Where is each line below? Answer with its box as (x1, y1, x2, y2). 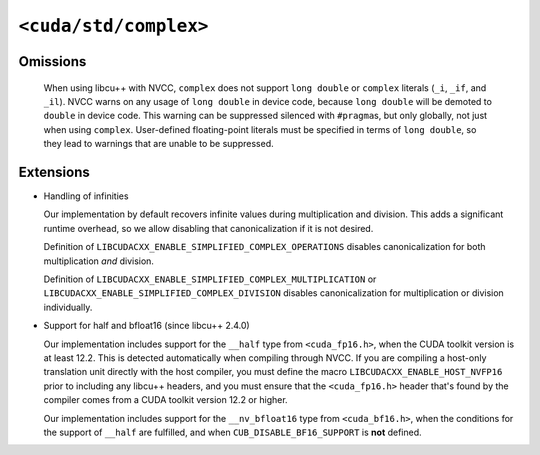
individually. (43, 301, 93, 313)
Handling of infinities (43, 190, 129, 202)
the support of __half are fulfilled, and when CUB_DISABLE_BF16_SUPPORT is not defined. (43, 426, 422, 438)
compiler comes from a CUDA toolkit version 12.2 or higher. (43, 394, 289, 406)
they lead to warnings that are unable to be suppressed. (43, 138, 274, 150)
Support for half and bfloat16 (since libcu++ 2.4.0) (43, 320, 250, 332)
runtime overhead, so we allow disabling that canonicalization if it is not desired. (43, 222, 374, 234)
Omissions (18, 53, 87, 70)
